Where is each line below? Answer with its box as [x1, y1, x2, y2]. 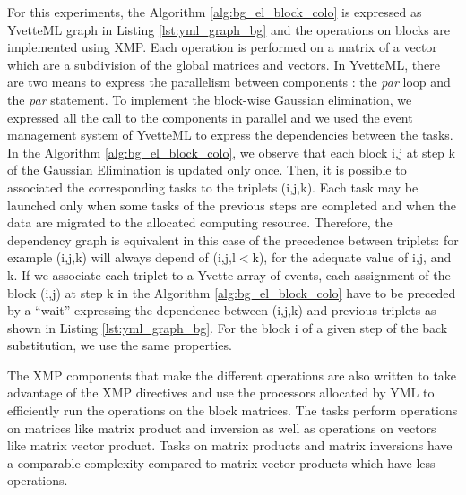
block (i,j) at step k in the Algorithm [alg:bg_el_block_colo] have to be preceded [7, 283, 456, 302]
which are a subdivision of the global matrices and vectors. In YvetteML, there [7, 55, 440, 73]
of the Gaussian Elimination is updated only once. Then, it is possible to [7, 160, 407, 179]
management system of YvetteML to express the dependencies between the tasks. [7, 125, 453, 144]
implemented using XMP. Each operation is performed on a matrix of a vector [7, 38, 437, 56]
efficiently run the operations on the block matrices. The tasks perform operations [7, 401, 458, 420]
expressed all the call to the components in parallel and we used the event [7, 107, 413, 126]
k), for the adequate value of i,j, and [252, 248, 452, 267]
